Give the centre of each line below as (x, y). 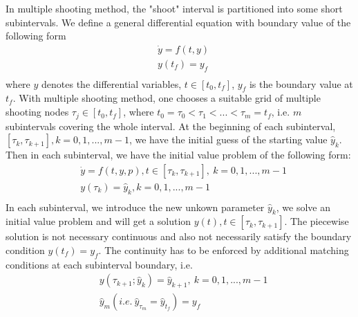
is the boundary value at (301, 83)
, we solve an (303, 207)
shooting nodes (37, 112)
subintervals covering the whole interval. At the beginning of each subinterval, (171, 126)
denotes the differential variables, (112, 83)
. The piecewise (317, 221)
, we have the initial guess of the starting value (228, 139)
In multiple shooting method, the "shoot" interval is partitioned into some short (174, 8)
